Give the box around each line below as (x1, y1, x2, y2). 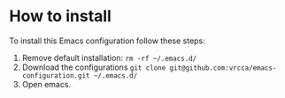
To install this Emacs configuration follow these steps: (9, 35, 205, 46)
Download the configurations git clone (21, 62, 166, 72)
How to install (9, 6, 112, 26)
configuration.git (21, 71, 90, 80)
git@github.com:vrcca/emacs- (169, 64, 277, 72)
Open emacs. (21, 79, 72, 89)
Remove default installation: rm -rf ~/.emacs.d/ (21, 52, 197, 63)
